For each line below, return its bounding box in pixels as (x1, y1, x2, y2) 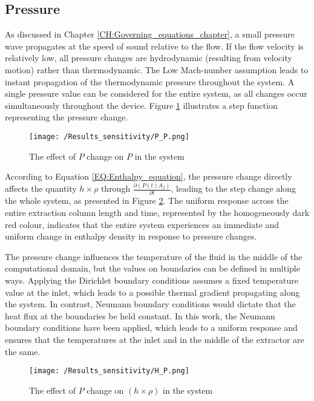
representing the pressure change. (5, 111, 128, 123)
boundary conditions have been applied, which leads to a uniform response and (5, 321, 298, 334)
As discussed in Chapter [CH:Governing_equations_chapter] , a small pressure (5, 28, 295, 41)
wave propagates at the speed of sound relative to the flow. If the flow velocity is (5, 39, 304, 52)
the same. (5, 345, 41, 357)
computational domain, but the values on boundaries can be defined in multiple (5, 262, 300, 275)
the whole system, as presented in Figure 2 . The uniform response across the (5, 194, 289, 207)
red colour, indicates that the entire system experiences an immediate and (5, 218, 280, 230)
